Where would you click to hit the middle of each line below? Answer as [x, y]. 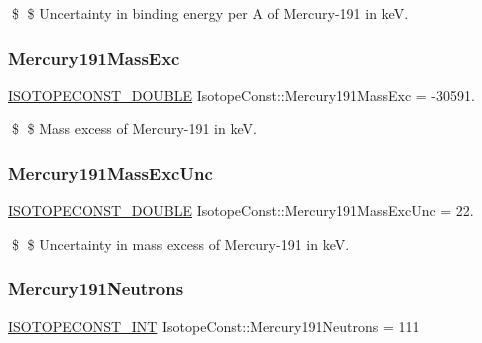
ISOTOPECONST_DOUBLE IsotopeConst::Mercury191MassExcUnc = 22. [241, 210]
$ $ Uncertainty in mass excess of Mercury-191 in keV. [180, 243]
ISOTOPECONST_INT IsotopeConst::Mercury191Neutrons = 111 [214, 325]
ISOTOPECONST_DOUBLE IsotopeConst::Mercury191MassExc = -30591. [241, 94]
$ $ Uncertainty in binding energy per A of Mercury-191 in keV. [210, 13]
